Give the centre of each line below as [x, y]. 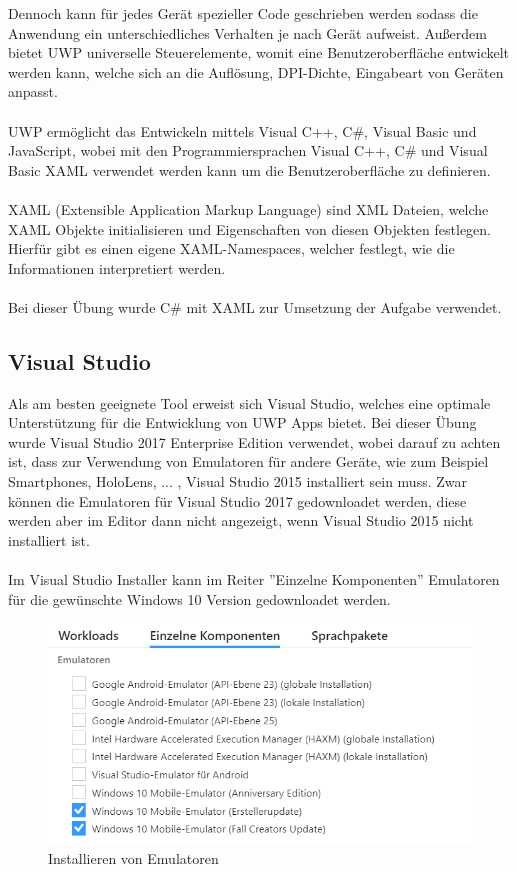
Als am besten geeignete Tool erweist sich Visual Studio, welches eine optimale [249, 402]
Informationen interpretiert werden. [117, 267]
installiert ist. [49, 539]
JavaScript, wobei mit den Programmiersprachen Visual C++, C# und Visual [248, 150]
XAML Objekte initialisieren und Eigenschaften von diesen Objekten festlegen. [249, 228]
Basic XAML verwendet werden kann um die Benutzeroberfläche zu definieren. [249, 169]
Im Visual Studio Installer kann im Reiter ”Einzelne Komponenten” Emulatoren [254, 579]
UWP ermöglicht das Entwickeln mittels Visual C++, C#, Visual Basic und [242, 130]
